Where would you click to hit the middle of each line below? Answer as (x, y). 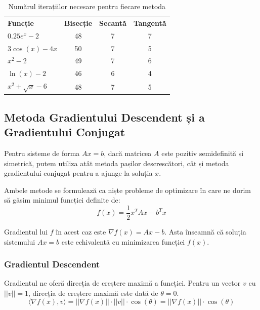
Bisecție (78, 23)
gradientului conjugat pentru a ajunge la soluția (78, 173)
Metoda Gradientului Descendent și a (104, 117)
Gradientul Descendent (52, 264)
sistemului (20, 241)
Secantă (113, 23)
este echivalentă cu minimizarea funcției (123, 241)
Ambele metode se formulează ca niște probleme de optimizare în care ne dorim (127, 190)
